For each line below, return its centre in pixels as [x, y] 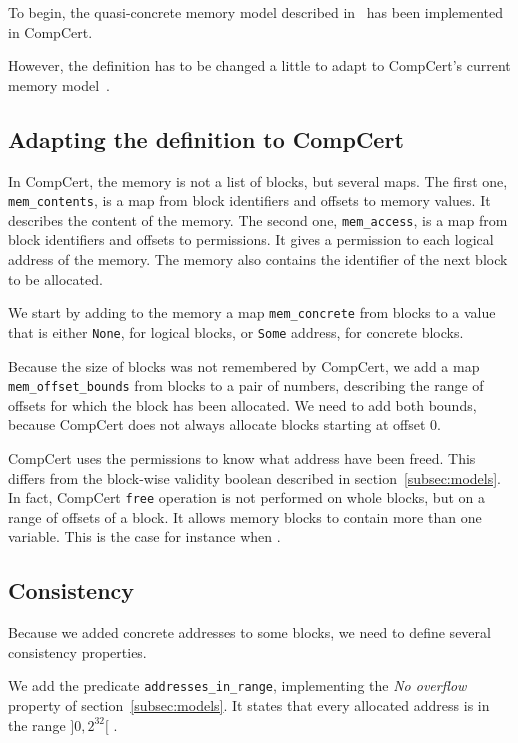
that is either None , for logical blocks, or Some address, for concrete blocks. [236, 331]
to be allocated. [55, 278]
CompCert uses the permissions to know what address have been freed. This [242, 458]
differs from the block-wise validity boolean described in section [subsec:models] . [254, 477]
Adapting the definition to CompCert [206, 138]
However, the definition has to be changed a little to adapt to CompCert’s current [259, 65]
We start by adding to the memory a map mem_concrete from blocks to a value [252, 312]
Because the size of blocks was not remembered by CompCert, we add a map [244, 365]
